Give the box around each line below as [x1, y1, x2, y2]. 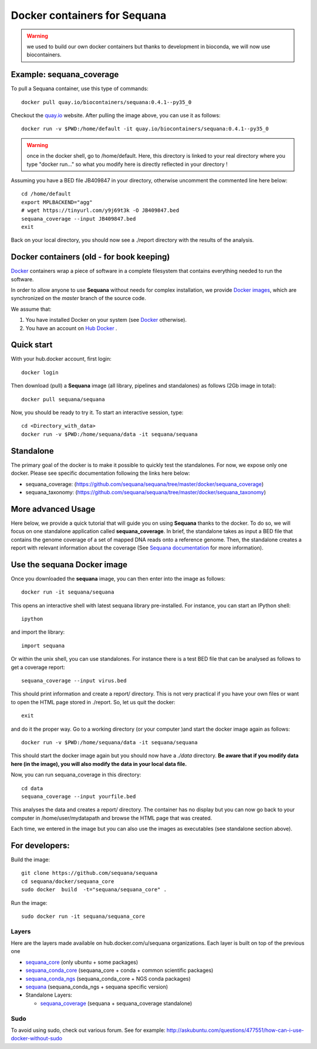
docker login [21, 369, 59, 376]
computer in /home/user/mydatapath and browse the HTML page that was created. [11, 814, 213, 821]
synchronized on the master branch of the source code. [11, 295, 146, 302]
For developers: [11, 840, 70, 850]
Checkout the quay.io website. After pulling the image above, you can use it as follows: [11, 112, 221, 119]
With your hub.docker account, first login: [11, 355, 112, 362]
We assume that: [11, 305, 52, 312]
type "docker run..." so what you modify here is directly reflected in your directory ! [26, 161, 228, 168]
